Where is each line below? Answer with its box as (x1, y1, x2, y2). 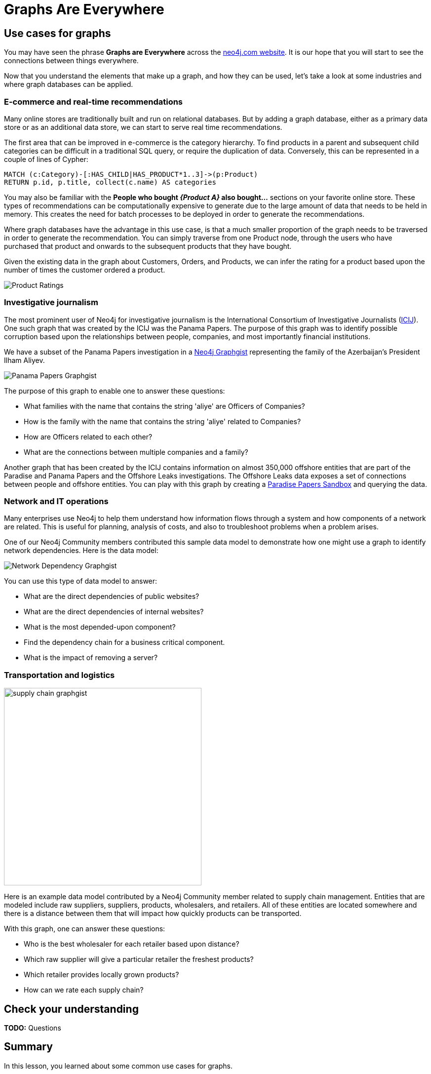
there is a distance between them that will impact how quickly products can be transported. (4, 909, 302, 918)
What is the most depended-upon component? (24, 623, 176, 632)
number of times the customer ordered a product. (4, 265, 165, 274)
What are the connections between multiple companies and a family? (24, 447, 248, 456)
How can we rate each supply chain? (24, 986, 144, 994)
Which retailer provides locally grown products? (24, 970, 179, 979)
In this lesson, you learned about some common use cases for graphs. (4, 1061, 233, 1070)
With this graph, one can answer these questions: (4, 924, 165, 933)
